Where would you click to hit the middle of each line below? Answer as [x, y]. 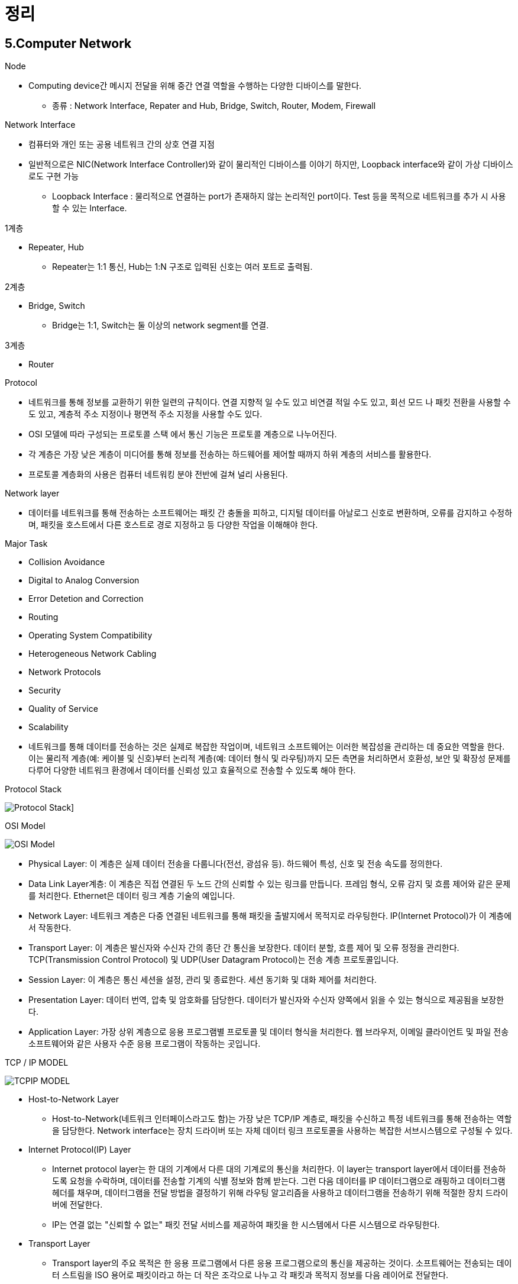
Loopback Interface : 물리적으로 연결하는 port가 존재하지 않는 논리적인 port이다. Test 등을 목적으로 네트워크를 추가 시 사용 [279, 196]
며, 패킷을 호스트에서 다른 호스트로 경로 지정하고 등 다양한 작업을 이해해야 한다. [173, 525]
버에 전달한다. [77, 1205]
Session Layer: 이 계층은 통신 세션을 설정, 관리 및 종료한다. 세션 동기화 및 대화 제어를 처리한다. [203, 980]
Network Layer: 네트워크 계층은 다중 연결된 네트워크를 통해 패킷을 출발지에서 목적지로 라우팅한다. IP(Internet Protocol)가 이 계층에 [270, 916]
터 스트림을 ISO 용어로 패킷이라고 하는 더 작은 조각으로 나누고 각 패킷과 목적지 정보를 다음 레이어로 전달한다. [250, 1275]
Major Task [26, 544]
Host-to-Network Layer [74, 1099]
